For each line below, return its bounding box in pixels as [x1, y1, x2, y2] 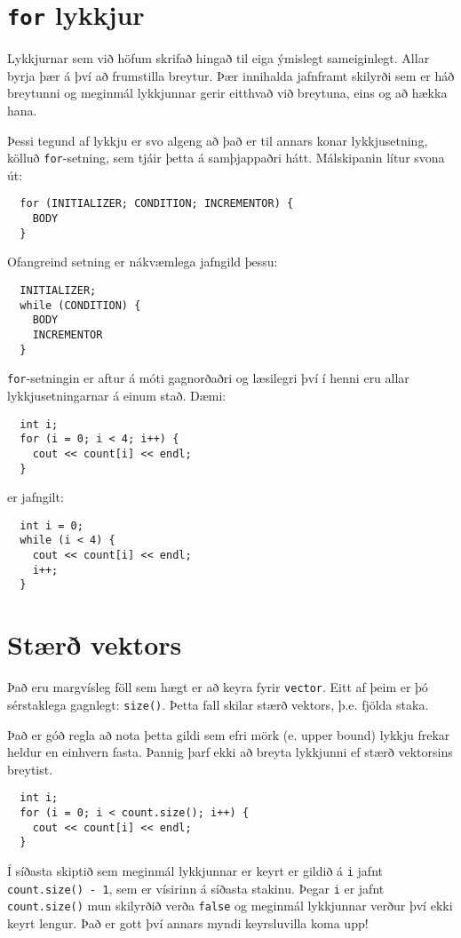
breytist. [7, 759, 53, 778]
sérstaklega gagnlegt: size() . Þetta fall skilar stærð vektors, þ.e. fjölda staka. [7, 695, 429, 713]
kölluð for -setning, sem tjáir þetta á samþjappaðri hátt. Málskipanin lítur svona [7, 148, 445, 167]
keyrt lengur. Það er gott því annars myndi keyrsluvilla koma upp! [7, 913, 369, 932]
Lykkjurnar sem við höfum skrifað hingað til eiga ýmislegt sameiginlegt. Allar [7, 49, 430, 68]
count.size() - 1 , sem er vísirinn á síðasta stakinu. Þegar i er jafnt [7, 878, 385, 897]
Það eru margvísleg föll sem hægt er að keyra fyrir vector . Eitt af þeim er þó [7, 678, 428, 696]
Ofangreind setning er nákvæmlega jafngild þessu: [7, 252, 278, 271]
